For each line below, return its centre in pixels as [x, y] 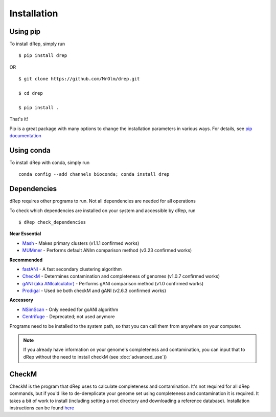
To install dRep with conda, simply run [50, 162]
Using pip [25, 32]
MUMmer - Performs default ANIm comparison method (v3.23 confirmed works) [107, 251]
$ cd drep [31, 93]
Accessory [21, 300]
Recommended [26, 260]
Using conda [30, 150]
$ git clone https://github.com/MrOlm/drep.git [79, 79]
